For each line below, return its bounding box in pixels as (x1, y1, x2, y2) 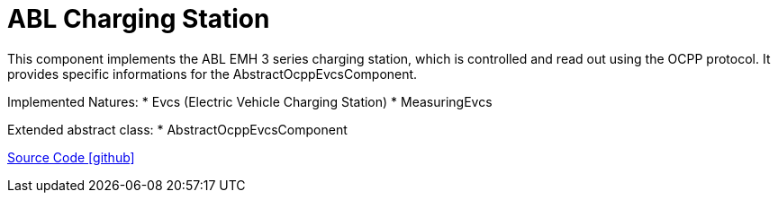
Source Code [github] (7, 149, 135, 165)
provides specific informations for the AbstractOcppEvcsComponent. (7, 65, 418, 82)
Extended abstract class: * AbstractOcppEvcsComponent (7, 121, 348, 137)
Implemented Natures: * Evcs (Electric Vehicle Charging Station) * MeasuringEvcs (7, 93, 493, 109)
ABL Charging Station (7, 4, 270, 34)
